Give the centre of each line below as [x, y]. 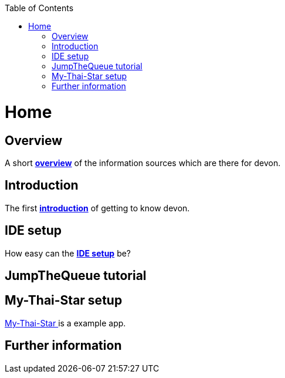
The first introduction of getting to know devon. [97, 208]
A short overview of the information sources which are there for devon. [143, 163]
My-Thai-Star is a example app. [65, 323]
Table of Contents [39, 8]
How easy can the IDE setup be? [68, 253]
